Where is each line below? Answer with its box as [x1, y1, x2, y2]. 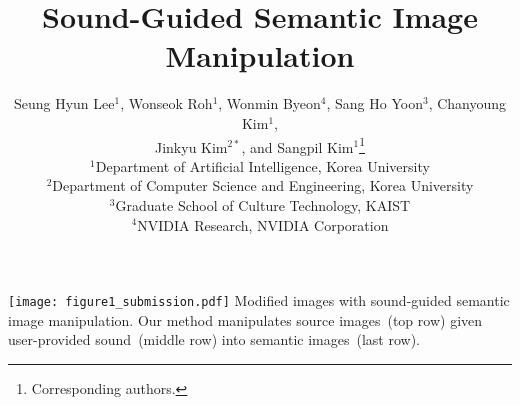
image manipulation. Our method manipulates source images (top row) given [8, 309, 483, 330]
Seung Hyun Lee [13, 93, 115, 114]
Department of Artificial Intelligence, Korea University [95, 155, 430, 176]
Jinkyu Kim [154, 136, 228, 157]
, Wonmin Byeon [218, 93, 321, 114]
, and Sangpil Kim [241, 136, 354, 157]
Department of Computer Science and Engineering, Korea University [52, 175, 474, 196]
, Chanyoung [428, 93, 507, 114]
